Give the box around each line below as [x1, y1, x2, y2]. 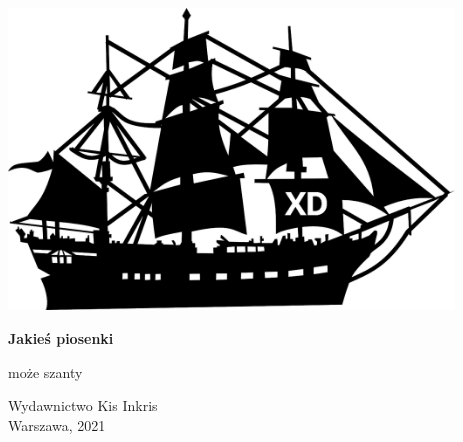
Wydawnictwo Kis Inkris [8, 395, 158, 416]
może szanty [8, 361, 83, 382]
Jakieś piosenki [8, 327, 114, 348]
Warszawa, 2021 [8, 414, 106, 435]
